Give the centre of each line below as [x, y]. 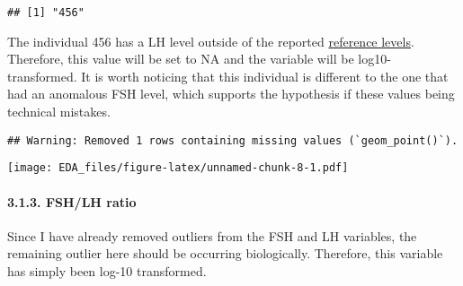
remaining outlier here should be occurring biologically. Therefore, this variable [225, 253]
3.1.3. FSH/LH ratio [72, 201]
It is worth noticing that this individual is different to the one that [265, 76]
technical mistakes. [59, 112]
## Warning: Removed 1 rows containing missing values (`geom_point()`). [233, 140]
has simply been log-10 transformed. [107, 270]
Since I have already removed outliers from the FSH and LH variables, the [212, 235]
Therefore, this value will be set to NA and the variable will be [181, 59]
